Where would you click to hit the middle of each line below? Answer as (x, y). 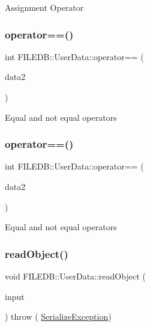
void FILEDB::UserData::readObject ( (75, 276)
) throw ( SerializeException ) (58, 316)
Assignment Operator (44, 7)
